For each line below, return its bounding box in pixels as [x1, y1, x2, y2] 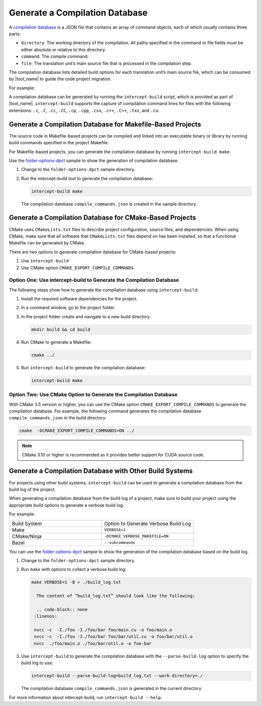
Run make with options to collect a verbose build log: [21, 567, 127, 572]
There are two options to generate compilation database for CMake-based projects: [9, 249, 177, 255]
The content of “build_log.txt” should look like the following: [36, 593, 196, 599]
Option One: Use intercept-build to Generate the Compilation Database [9, 277, 180, 284]
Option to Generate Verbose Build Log [104, 520, 191, 527]
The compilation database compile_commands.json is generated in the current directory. [21, 686, 203, 691]
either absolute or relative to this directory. [21, 47, 106, 52]
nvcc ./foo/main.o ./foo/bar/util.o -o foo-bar [34, 640, 152, 646]
